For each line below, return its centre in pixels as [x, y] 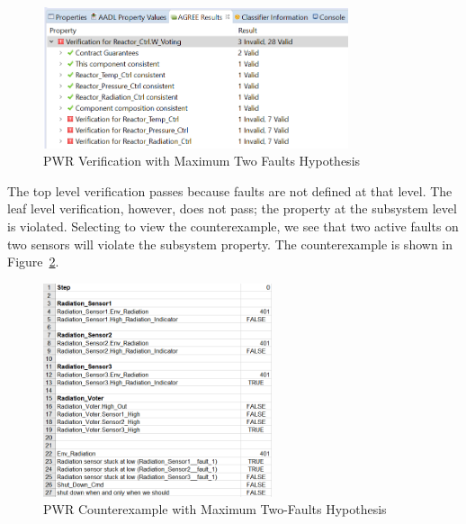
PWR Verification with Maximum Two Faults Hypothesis [202, 161]
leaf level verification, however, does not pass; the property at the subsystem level [232, 208]
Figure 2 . [33, 262]
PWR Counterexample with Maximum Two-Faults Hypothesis [215, 509]
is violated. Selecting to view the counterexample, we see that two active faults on [233, 226]
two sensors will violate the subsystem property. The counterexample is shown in [230, 244]
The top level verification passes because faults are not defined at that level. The [230, 190]
